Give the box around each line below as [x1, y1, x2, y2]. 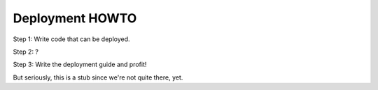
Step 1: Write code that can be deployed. [13, 35, 130, 43]
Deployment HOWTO [13, 10, 137, 26]
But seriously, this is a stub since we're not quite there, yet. [13, 73, 183, 82]
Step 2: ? [13, 47, 38, 56]
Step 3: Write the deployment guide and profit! [13, 60, 147, 69]
